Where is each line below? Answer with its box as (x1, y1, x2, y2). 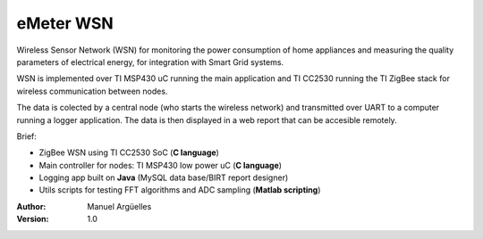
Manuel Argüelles (87, 201, 152, 211)
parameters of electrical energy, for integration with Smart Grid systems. (16, 56, 284, 67)
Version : (16, 214, 49, 225)
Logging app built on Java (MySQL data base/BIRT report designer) (38, 172, 289, 183)
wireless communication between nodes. (16, 86, 168, 96)
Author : (16, 201, 47, 211)
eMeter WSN (16, 13, 114, 33)
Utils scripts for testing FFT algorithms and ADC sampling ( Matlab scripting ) (38, 185, 321, 195)
